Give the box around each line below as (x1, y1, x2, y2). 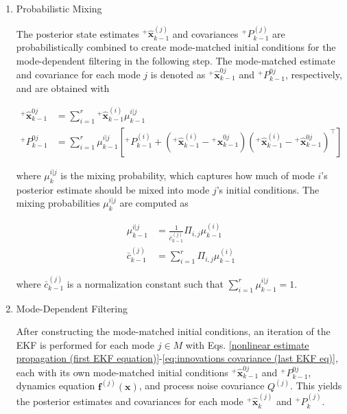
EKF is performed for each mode (16, 337, 155, 352)
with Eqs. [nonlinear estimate (185, 337, 309, 352)
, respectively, (285, 67, 342, 81)
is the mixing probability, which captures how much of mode (60, 168, 315, 182)
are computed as (119, 196, 189, 210)
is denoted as (150, 67, 206, 81)
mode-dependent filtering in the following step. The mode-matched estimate (16, 53, 335, 67)
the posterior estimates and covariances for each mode (16, 394, 243, 409)
